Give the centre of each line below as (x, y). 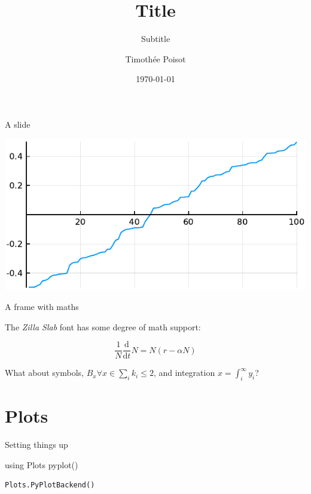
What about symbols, (45, 373)
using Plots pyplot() (42, 464)
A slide (18, 124)
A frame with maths (42, 307)
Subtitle (155, 39)
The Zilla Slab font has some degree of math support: (103, 326)
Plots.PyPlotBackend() (50, 485)
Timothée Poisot (155, 58)
